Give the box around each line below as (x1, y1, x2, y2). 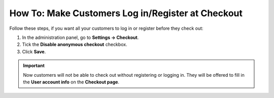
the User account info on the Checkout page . (23, 79, 119, 85)
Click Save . (22, 48, 46, 55)
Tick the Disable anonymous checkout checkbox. (22, 41, 127, 47)
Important (23, 63, 45, 69)
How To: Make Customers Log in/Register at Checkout (9, 8, 243, 19)
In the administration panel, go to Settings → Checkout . (22, 34, 139, 40)
